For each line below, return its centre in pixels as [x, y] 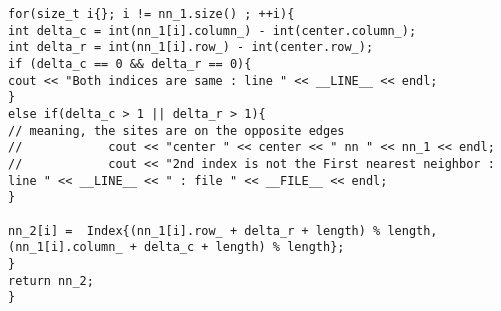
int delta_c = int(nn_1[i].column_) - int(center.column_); [212, 30]
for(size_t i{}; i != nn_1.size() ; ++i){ [151, 14]
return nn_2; [51, 280]
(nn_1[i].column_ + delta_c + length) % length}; [176, 247]
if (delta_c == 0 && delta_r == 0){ [130, 63]
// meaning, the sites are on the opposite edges [176, 130]
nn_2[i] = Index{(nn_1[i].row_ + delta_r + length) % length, [223, 230]
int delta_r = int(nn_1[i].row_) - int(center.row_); [191, 47]
